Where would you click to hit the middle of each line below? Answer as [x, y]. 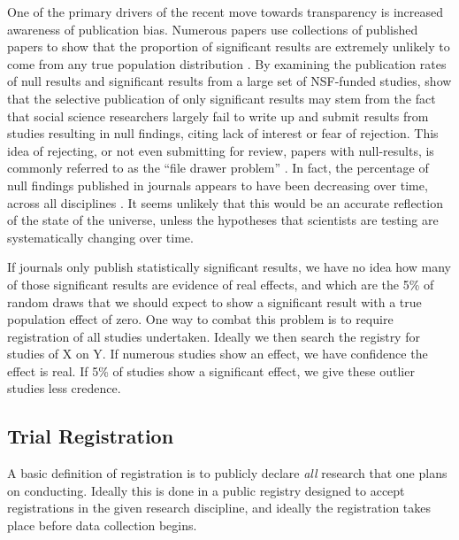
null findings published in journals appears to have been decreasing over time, [218, 185]
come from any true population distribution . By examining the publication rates [227, 63]
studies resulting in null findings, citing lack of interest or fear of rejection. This [223, 133]
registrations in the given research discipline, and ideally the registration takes [219, 508]
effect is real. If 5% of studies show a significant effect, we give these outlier [211, 370]
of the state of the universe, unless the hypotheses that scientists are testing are [223, 220]
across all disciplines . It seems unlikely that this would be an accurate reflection [225, 202]
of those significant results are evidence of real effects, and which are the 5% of [221, 284]
